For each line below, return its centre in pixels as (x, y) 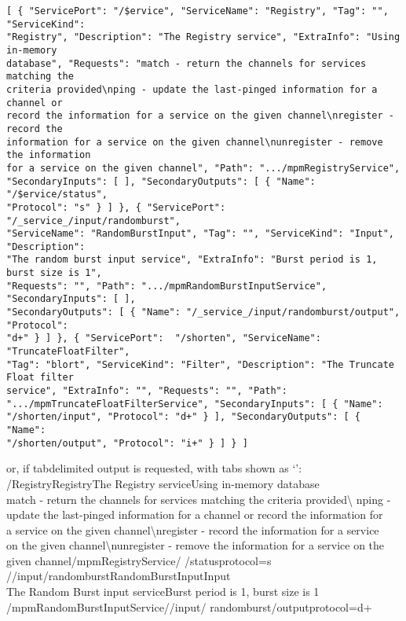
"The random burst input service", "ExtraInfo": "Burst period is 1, (192, 260)
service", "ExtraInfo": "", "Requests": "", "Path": (147, 391)
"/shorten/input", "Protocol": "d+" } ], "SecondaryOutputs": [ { (184, 417)
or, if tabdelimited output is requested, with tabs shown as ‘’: (154, 468)
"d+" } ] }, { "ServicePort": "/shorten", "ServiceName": (164, 338)
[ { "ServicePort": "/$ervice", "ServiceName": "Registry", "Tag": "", (198, 11)
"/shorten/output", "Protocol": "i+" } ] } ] (127, 443)
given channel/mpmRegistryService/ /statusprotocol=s (139, 560)
